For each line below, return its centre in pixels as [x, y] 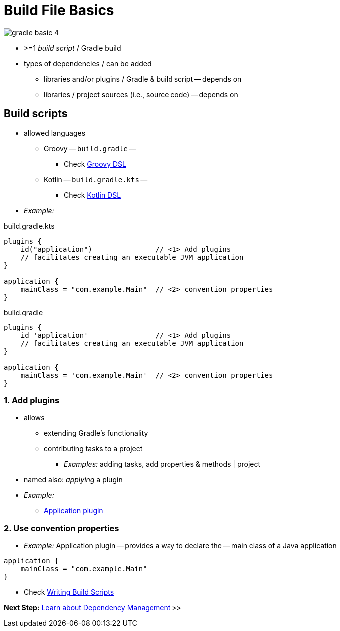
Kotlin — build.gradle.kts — [96, 179]
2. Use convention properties [62, 528]
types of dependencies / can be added [88, 63]
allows [34, 418]
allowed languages [55, 133]
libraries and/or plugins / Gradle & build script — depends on [143, 79]
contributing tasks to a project [93, 449]
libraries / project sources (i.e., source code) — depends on [141, 94]
